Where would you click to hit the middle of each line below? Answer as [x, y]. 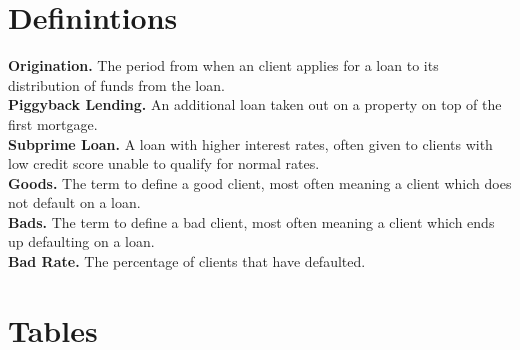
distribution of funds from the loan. [116, 84]
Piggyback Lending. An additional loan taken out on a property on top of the [255, 104]
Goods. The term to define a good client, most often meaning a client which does [260, 182]
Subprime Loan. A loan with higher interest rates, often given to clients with [250, 143]
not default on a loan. [74, 202]
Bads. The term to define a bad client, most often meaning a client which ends [251, 221]
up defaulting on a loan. [81, 241]
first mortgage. [53, 123]
